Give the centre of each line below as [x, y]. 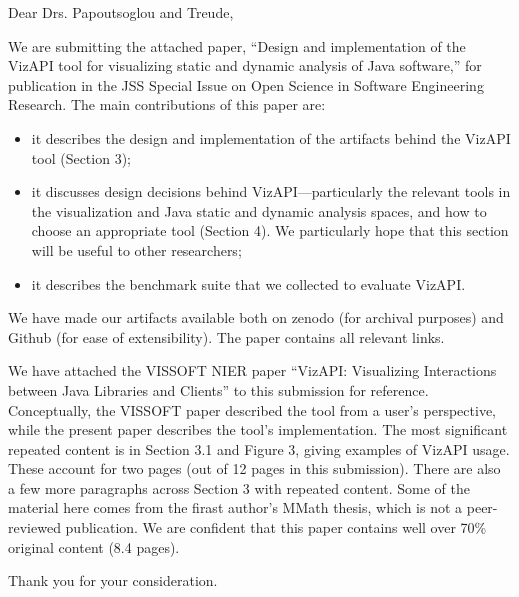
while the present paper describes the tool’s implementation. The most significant [258, 429]
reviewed [34, 527]
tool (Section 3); [81, 157]
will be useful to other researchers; [136, 249]
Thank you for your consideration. [113, 580]
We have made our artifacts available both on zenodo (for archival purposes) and [256, 317]
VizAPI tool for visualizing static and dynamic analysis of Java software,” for [245, 65]
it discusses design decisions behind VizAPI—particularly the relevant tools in [271, 191]
